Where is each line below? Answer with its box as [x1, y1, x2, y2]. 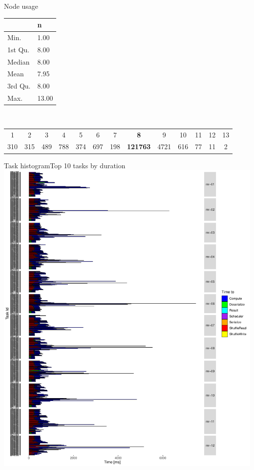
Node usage [4, 1, 39, 11]
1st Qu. [7, 44, 30, 54]
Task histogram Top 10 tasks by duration [4, 160, 126, 170]
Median [7, 56, 30, 67]
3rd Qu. [7, 81, 31, 91]
